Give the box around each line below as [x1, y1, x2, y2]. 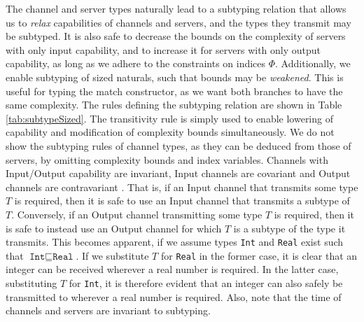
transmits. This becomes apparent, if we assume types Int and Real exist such [6, 234, 344, 249]
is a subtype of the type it [233, 220, 346, 235]
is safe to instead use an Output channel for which [6, 220, 222, 235]
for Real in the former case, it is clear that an [160, 248, 358, 262]
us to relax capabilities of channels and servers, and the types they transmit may [6, 15, 351, 29]
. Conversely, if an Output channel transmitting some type [11, 206, 262, 221]
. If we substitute [76, 248, 149, 262]
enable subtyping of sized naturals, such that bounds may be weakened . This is [6, 69, 344, 84]
